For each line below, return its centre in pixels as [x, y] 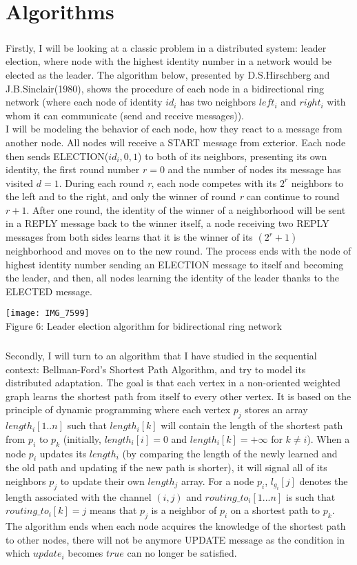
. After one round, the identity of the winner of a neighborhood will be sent [186, 209]
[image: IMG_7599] [48, 314]
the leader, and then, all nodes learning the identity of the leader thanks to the [173, 278]
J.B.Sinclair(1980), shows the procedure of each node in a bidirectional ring [165, 88]
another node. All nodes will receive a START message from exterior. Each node [176, 142]
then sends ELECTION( [57, 156]
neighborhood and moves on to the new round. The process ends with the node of [178, 251]
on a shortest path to [275, 510]
